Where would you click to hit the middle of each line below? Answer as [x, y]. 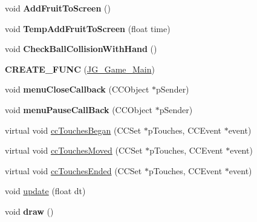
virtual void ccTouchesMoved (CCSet [74, 150]
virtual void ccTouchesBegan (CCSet [73, 130]
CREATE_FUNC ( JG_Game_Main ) [80, 69]
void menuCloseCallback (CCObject [77, 89]
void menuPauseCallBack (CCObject [79, 109]
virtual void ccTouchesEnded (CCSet [73, 170]
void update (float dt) [45, 191]
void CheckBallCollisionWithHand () [81, 49]
